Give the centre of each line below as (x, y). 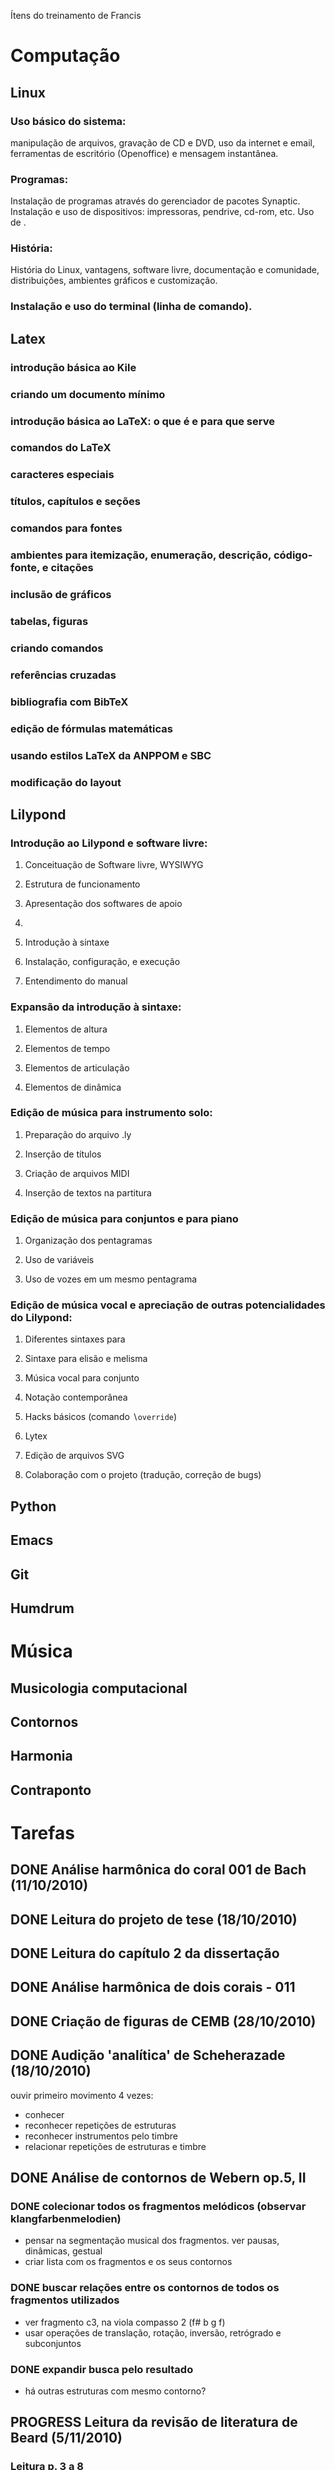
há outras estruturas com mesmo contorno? (115, 2391)
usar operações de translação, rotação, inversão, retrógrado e (153, 2332)
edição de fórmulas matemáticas (91, 728)
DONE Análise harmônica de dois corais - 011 (153, 1987)
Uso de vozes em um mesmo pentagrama (111, 1279)
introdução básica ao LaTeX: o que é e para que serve (142, 421)
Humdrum (42, 1608)
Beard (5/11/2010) (66, 2438)
